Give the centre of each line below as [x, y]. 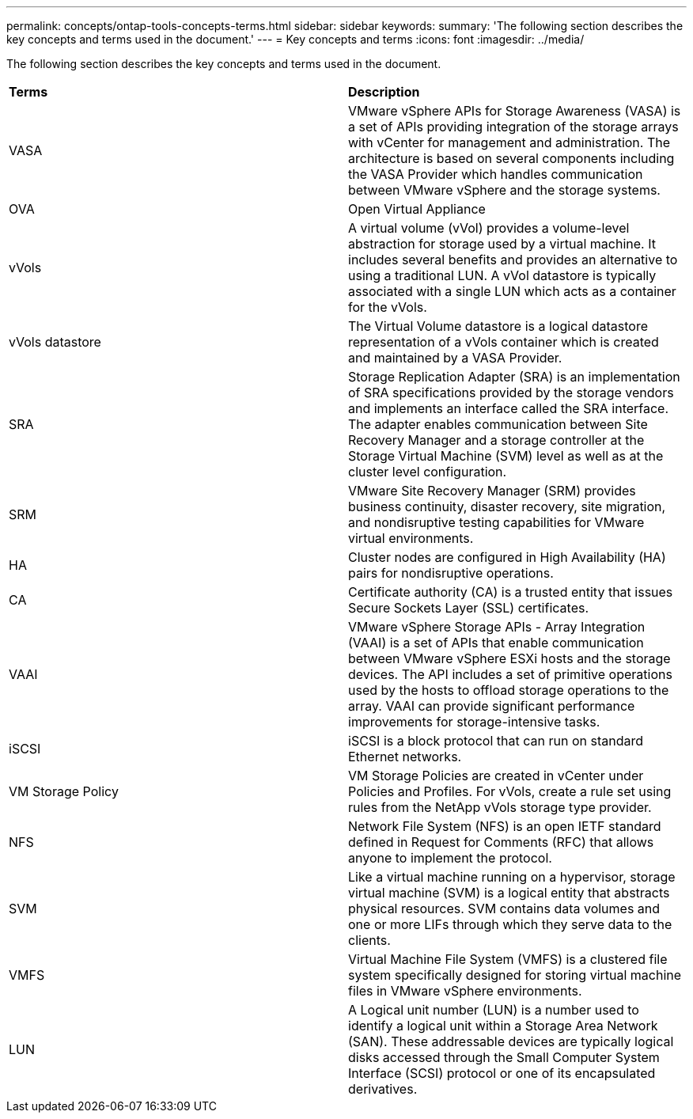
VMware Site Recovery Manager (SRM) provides [492, 491]
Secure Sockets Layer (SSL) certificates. [469, 608]
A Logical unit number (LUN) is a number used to [494, 1010]
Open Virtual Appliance [417, 209]
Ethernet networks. [405, 757]
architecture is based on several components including [511, 158]
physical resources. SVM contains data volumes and [504, 908]
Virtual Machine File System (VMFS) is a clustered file [508, 959]
